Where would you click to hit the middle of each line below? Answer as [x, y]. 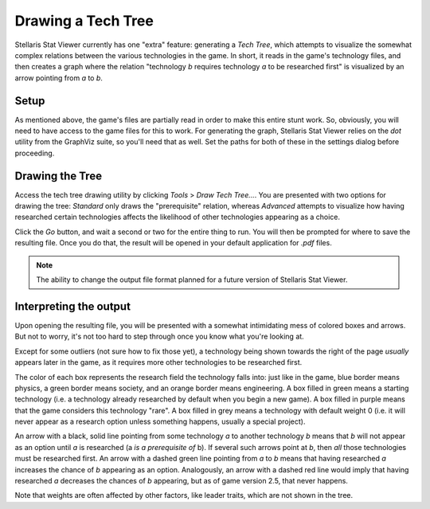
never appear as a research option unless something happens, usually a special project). [160, 421]
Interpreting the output [73, 306]
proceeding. [35, 153]
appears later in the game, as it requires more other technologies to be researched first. [158, 362]
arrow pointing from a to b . [59, 78]
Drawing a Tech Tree [84, 21]
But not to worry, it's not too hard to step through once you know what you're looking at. [159, 337]
